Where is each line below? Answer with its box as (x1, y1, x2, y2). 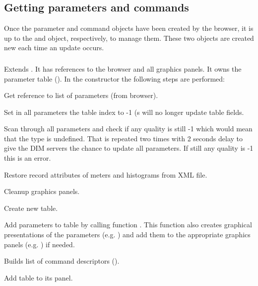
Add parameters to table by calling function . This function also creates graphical (4, 219, 252, 230)
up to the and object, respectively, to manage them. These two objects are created (4, 32, 254, 43)
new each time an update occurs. (4, 42, 104, 53)
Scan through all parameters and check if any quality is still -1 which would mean (4, 123, 253, 134)
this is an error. (4, 153, 51, 163)
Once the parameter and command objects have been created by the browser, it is (4, 23, 254, 33)
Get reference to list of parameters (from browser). (4, 90, 158, 100)
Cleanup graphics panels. (4, 186, 80, 196)
